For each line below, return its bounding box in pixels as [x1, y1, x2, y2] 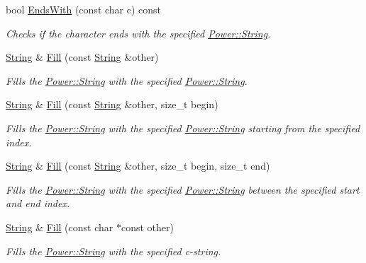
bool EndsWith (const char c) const [6, 2, 162, 16]
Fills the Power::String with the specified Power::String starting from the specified [6, 120, 360, 135]
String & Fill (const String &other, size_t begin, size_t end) [6, 158, 270, 173]
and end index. [6, 196, 70, 211]
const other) [121, 219, 174, 234]
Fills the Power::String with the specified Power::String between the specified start [6, 182, 360, 197]
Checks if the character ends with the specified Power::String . [6, 25, 271, 40]
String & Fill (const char [6, 219, 113, 234]
